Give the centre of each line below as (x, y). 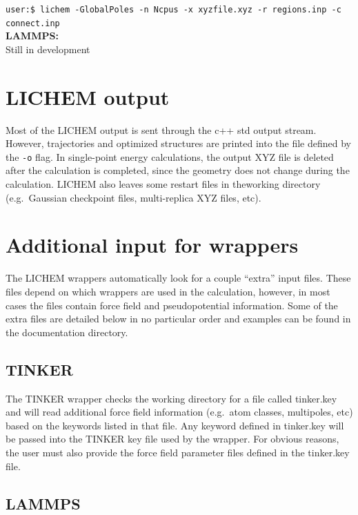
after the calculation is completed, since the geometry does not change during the (178, 170)
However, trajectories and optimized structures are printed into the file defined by (179, 143)
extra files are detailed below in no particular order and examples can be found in (178, 319)
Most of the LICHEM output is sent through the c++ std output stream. (161, 129)
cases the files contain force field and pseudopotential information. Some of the (172, 305)
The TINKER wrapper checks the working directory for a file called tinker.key (171, 398)
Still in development (48, 49)
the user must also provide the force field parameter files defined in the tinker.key (178, 452)
